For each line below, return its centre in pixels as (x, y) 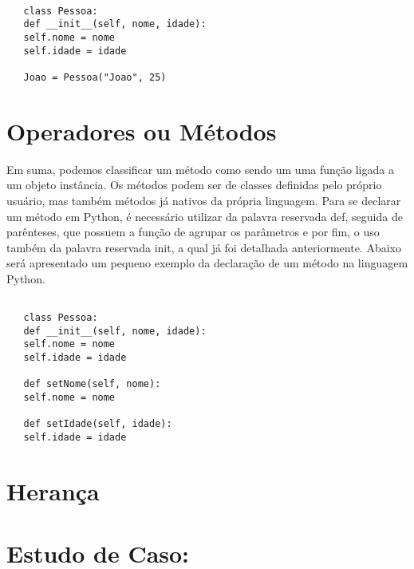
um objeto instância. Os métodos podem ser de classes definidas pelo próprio (194, 185)
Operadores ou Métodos (142, 130)
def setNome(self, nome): (92, 384)
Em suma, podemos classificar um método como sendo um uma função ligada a (200, 169)
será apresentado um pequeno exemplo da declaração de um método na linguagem (207, 263)
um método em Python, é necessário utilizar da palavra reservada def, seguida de (205, 216)
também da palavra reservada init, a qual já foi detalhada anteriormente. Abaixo (204, 247)
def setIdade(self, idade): (98, 424)
